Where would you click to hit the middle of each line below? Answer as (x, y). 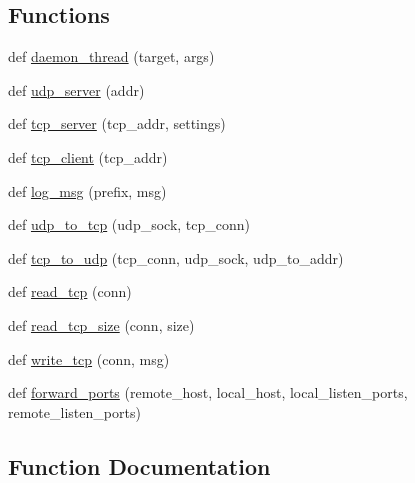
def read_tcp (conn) (70, 291)
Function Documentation (139, 465)
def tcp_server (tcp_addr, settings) (117, 123)
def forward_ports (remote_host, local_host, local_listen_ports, (208, 392)
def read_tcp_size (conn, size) (101, 324)
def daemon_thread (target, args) (111, 56)
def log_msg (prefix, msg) (87, 190)
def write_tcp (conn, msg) (89, 358)
